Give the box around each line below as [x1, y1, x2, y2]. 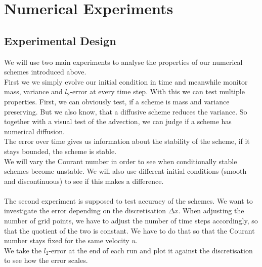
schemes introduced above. [4, 66, 86, 77]
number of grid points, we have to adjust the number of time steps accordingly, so [4, 215, 258, 226]
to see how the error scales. [4, 255, 88, 265]
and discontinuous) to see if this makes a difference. [4, 175, 164, 186]
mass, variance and [4, 86, 63, 97]
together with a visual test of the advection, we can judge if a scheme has [4, 116, 232, 127]
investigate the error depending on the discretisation [4, 205, 166, 216]
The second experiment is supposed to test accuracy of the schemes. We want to [4, 195, 253, 206]
